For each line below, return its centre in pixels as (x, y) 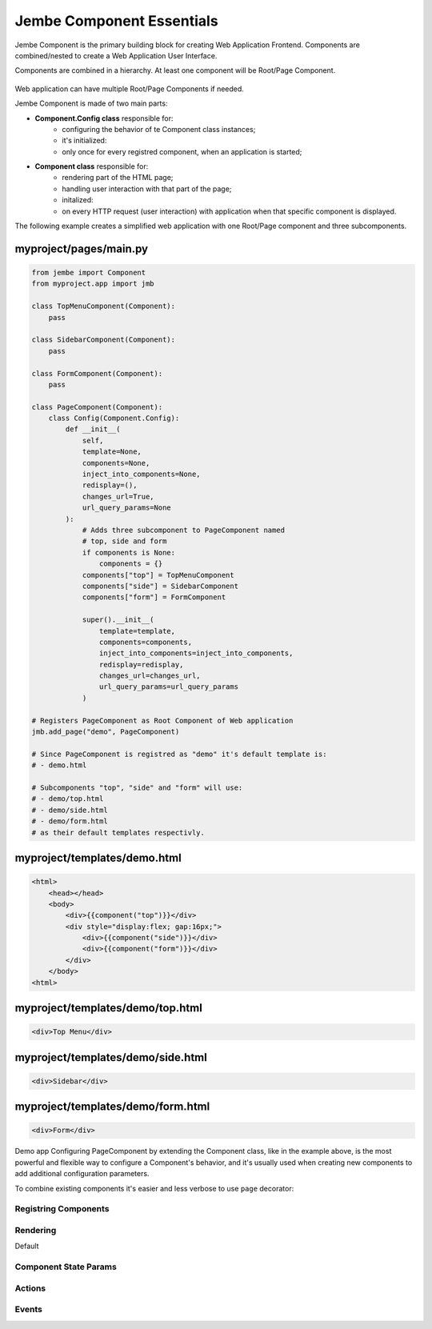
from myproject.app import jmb (93, 284)
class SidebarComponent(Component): (104, 340)
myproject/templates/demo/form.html (112, 1107)
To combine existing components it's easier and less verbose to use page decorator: (154, 1188)
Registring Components (62, 1209)
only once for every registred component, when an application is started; (182, 151)
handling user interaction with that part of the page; (147, 189)
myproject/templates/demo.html (98, 857)
